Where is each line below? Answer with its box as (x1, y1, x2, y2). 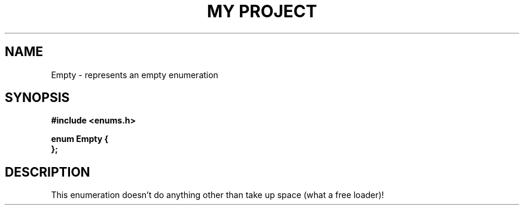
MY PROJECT (206, 1, 318, 21)
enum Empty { (51, 134, 109, 144)
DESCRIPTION (5, 164, 90, 180)
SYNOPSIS (5, 90, 70, 106)
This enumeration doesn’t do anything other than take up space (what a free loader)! (51, 190, 384, 200)
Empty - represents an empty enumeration (51, 69, 218, 80)
